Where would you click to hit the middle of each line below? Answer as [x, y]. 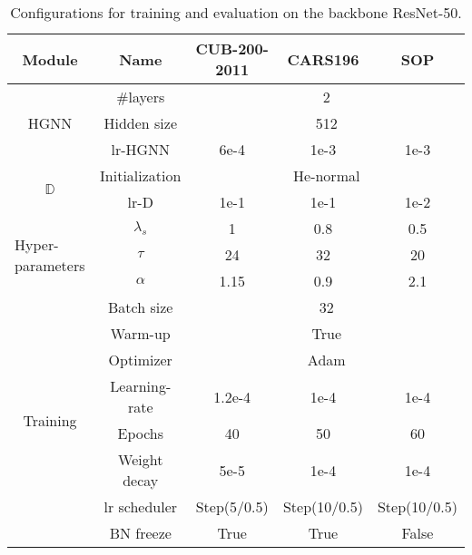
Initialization [141, 175]
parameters [50, 265]
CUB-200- [232, 49]
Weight [141, 459]
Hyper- [37, 244]
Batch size [141, 307]
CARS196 [323, 59]
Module [50, 59]
